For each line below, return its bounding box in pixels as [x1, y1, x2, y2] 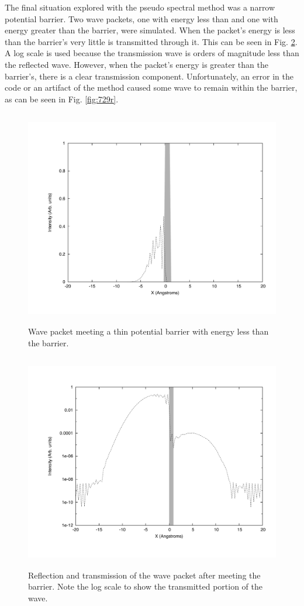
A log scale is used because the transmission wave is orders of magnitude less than [5, 47, 299, 59]
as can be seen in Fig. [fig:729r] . [5, 92, 119, 105]
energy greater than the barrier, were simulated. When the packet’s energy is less [5, 24, 295, 36]
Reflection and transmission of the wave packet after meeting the [28, 569, 261, 581]
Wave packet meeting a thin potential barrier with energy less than [28, 325, 269, 337]
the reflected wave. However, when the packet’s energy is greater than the [5, 58, 268, 70]
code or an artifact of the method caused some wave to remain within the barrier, [5, 81, 298, 94]
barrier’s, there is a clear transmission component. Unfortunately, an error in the [5, 70, 293, 82]
